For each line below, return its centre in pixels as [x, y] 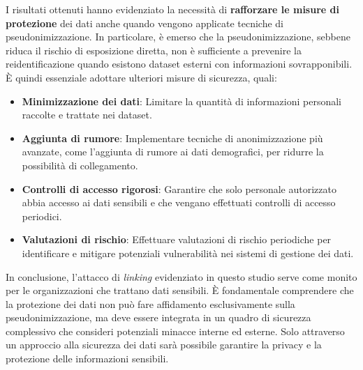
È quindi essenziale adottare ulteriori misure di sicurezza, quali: [141, 77]
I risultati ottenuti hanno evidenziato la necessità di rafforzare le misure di [172, 9]
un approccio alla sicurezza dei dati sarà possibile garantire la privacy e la [164, 345]
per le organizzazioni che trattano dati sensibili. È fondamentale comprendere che [180, 290]
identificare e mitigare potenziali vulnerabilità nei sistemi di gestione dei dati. [188, 253]
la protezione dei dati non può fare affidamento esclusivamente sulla [150, 303]
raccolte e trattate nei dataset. [87, 115]
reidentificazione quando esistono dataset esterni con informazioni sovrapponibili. [179, 64]
